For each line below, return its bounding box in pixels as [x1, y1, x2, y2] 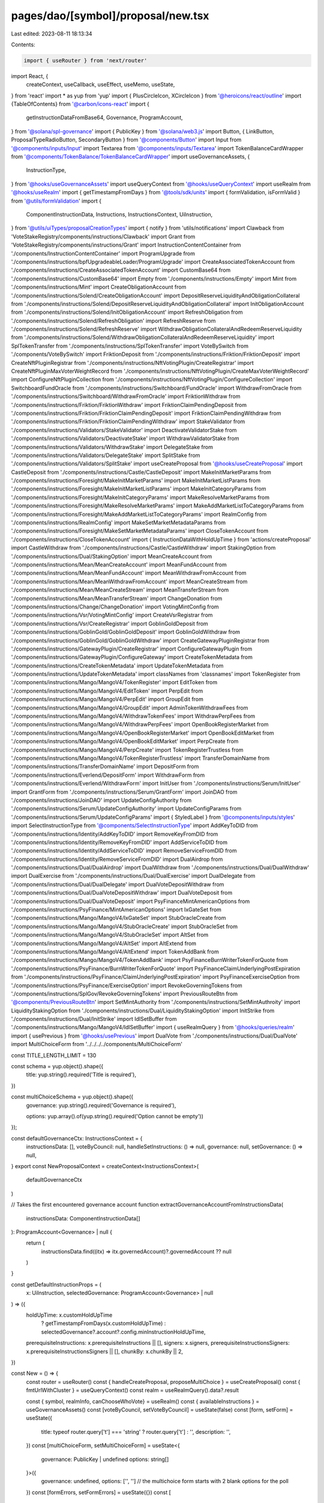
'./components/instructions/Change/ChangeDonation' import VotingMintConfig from [11, 603, 219, 610]
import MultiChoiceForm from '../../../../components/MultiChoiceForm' [11, 1041, 183, 1048]
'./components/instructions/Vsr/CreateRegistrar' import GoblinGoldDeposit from [11, 620, 208, 627]
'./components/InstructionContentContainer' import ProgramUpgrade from [11, 249, 195, 257]
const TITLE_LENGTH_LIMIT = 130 [11, 1051, 97, 1059]
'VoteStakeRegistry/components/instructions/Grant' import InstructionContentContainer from [11, 241, 241, 249]
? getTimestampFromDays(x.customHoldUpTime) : [41, 1320, 166, 1327]
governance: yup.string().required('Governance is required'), [26, 1101, 176, 1109]
